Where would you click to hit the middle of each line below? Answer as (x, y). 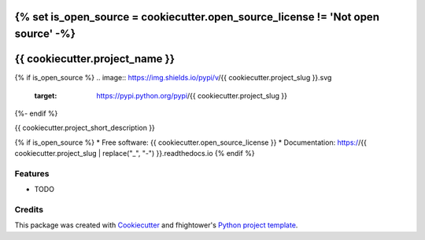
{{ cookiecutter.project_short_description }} (85, 128)
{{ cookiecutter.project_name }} (95, 59)
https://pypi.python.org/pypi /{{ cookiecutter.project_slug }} (192, 95)
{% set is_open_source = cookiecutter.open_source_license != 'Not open (197, 17)
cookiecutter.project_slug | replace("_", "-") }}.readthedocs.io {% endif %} (135, 153)
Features (32, 173)
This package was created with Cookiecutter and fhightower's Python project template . (156, 225)
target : (46, 95)
